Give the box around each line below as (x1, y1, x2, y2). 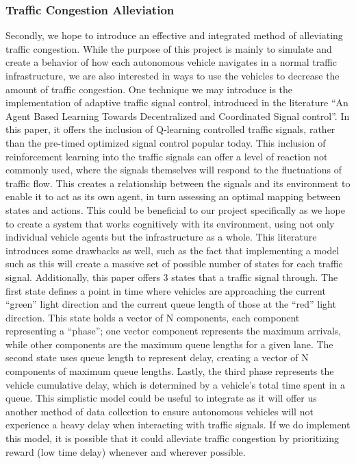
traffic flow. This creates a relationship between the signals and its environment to (5, 175, 351, 190)
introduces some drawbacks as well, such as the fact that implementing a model (5, 243, 340, 257)
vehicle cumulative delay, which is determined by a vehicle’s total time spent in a (5, 377, 346, 391)
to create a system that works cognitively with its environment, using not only (5, 216, 335, 230)
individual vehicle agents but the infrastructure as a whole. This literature (5, 230, 317, 244)
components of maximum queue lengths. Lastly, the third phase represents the (5, 364, 334, 378)
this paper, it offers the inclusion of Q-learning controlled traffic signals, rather (5, 122, 335, 136)
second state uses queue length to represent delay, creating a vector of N (5, 350, 309, 365)
